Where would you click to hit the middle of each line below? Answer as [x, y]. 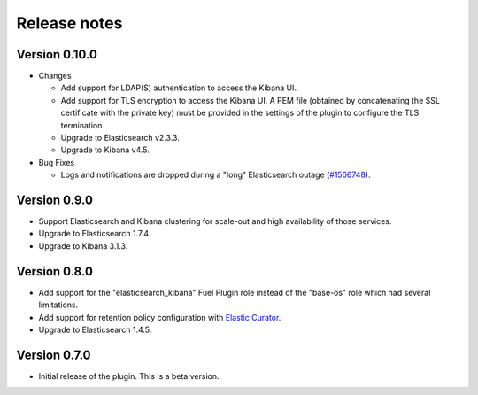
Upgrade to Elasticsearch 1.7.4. [95, 234]
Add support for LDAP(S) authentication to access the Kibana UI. [178, 88]
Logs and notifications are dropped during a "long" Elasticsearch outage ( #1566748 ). [216, 175]
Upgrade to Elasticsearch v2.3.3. [120, 138]
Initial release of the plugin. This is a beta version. [129, 376]
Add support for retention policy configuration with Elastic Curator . [160, 317]
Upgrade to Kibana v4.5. [105, 150]
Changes [55, 76]
